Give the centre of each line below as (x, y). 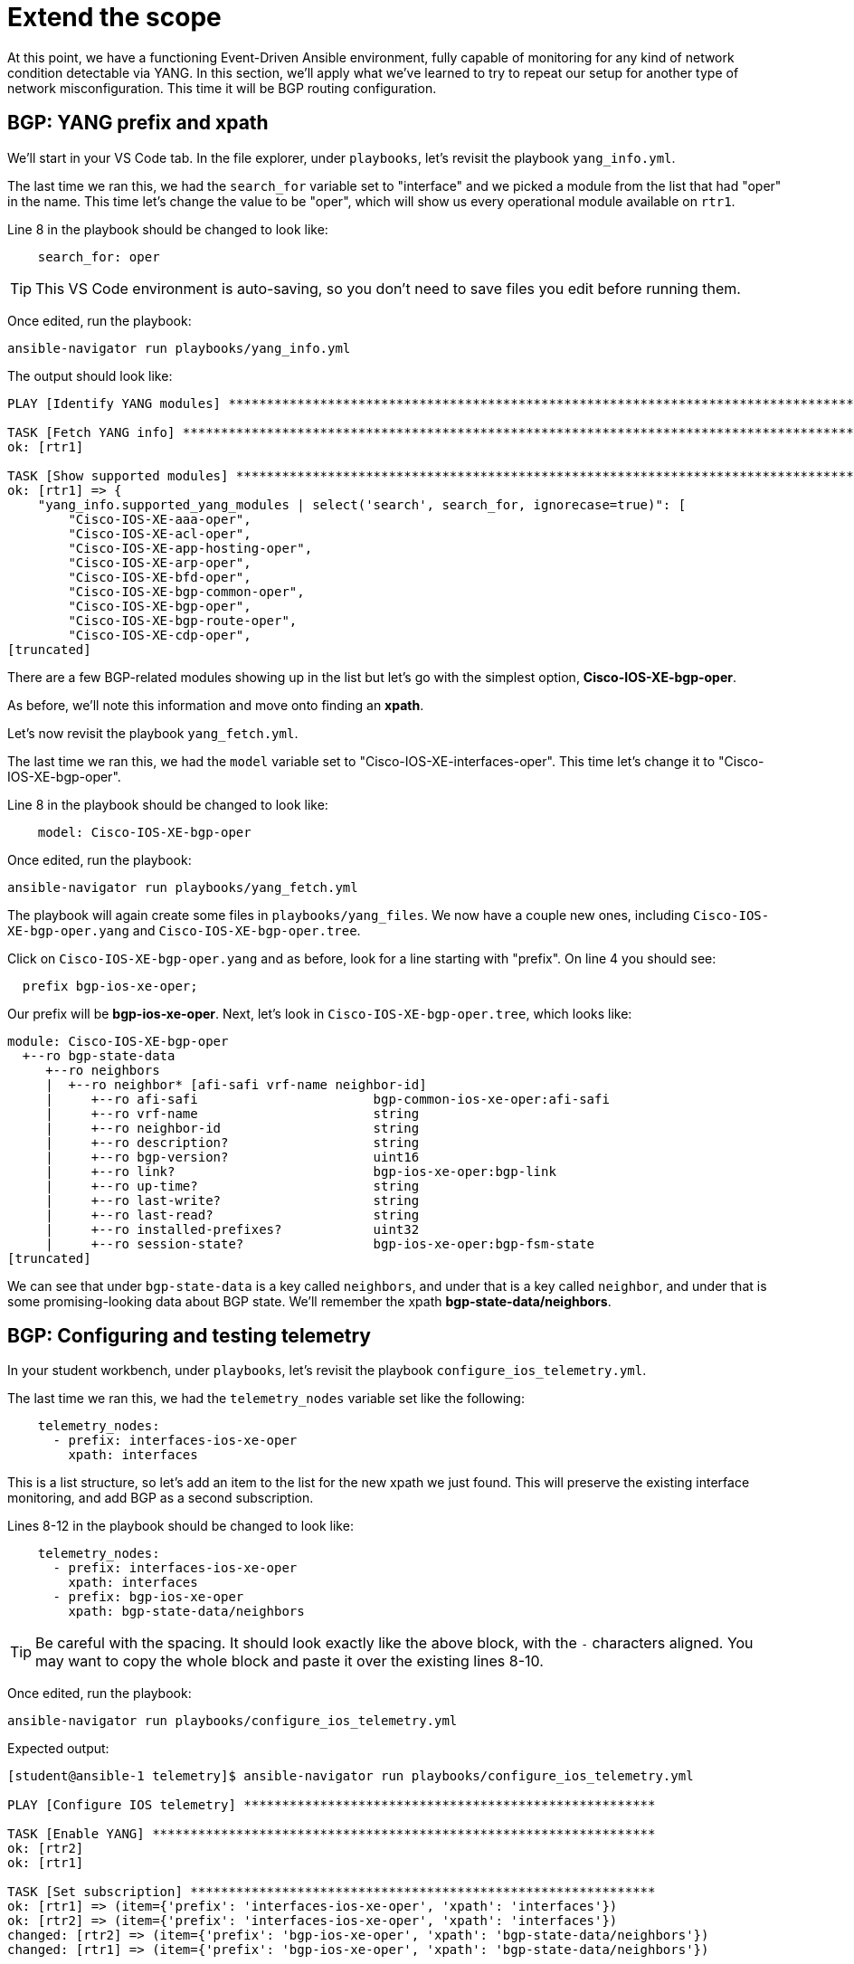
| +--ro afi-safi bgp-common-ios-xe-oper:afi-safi (327, 1099)
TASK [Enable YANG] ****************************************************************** (332, 1834)
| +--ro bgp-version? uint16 (232, 1157)
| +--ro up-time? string (232, 1186)
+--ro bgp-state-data (99, 1055)
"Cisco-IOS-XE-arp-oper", (160, 562)
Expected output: (58, 1749)
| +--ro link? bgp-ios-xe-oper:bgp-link (301, 1171)
